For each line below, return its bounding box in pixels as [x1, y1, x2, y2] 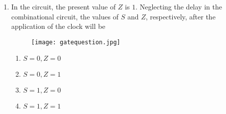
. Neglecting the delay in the [135, 1, 222, 11]
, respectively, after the [145, 11, 216, 21]
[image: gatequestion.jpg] [31, 38, 120, 46]
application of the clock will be [11, 21, 106, 31]
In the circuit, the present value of [11, 1, 116, 11]
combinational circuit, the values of [11, 11, 118, 21]
